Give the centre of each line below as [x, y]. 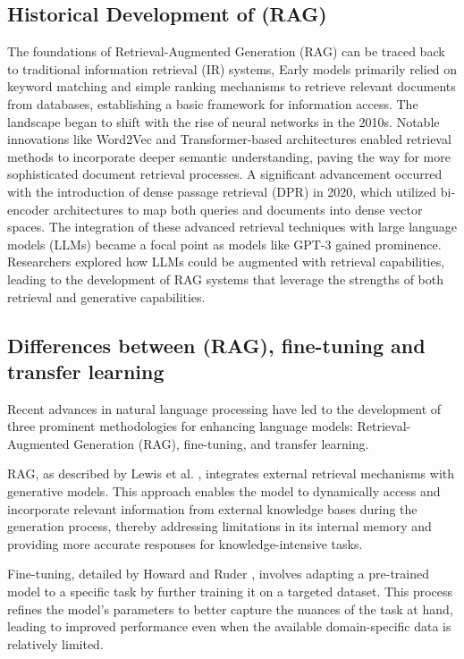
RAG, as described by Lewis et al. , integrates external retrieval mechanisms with [231, 473]
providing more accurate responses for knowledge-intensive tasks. [185, 543]
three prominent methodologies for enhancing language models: [180, 426]
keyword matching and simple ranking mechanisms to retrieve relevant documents [232, 86]
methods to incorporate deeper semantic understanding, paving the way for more [229, 156]
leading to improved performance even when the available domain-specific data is [229, 626]
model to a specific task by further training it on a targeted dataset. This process [230, 591]
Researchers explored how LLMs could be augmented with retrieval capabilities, [226, 262]
